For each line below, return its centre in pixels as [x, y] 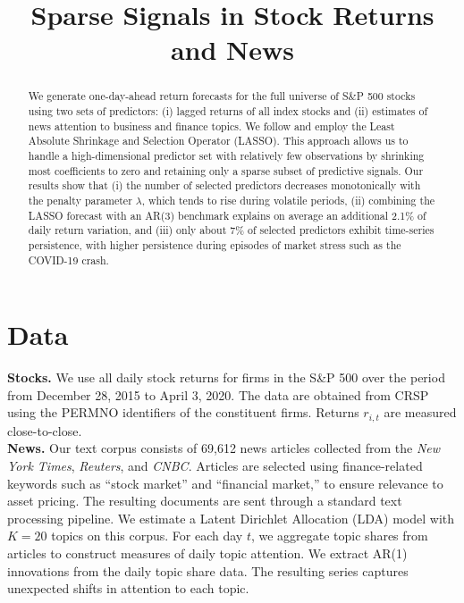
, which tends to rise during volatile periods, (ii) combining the [288, 200]
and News [232, 50]
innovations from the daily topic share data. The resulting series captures [208, 570]
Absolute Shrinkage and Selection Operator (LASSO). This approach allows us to [218, 141]
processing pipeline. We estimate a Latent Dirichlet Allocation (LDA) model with [231, 518]
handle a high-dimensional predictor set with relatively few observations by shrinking [226, 155]
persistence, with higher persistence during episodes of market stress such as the [215, 244]
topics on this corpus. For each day [147, 536]
